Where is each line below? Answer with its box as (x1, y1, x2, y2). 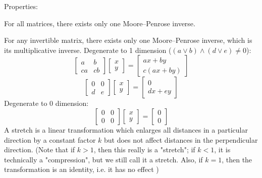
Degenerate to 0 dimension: (4, 98, 89, 108)
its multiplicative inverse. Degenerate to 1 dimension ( (4, 44, 172, 55)
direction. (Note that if (4, 144, 75, 155)
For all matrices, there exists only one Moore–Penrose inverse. (4, 18, 195, 28)
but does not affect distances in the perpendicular (104, 134, 258, 145)
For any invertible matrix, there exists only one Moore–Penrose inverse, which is (4, 35, 252, 45)
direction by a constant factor (4, 134, 96, 145)
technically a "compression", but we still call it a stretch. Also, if (4, 154, 203, 164)
